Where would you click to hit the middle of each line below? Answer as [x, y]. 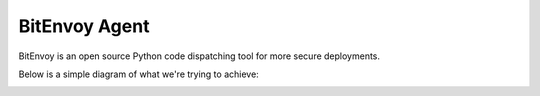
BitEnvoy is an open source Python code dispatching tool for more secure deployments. [199, 56]
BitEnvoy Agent [84, 26]
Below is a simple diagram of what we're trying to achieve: [138, 74]
